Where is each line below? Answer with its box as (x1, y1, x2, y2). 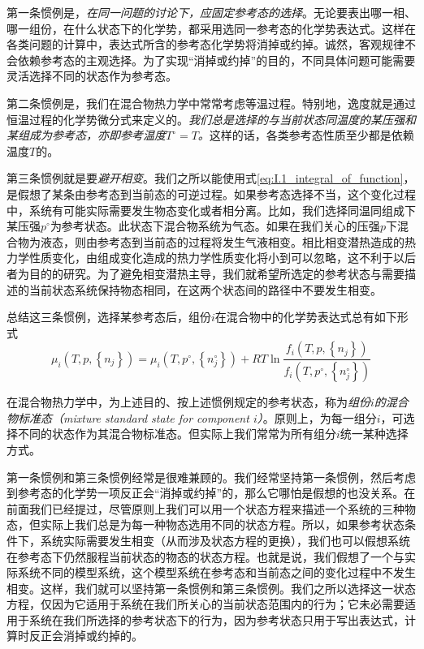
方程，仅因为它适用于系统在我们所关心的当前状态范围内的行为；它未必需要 (6, 595, 405, 612)
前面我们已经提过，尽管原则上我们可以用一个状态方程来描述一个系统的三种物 (6, 500, 416, 517)
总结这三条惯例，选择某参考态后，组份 (6, 308, 211, 325)
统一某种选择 (340, 425, 409, 442)
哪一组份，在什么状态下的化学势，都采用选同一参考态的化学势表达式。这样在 (6, 19, 416, 37)
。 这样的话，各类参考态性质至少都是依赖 (197, 127, 414, 144)
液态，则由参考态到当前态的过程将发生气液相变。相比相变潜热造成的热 (40, 233, 416, 250)
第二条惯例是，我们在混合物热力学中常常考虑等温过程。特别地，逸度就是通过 (6, 94, 416, 111)
